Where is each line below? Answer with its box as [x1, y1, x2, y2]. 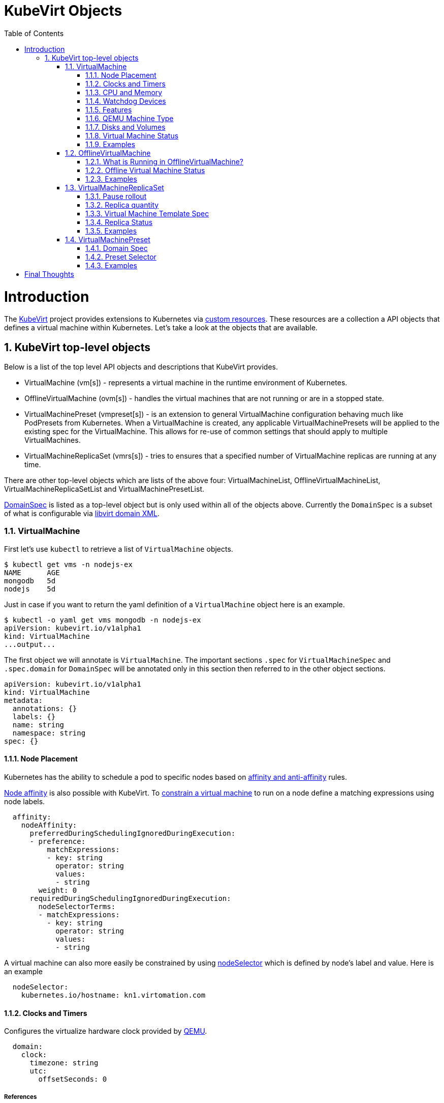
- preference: [29, 837, 86, 846]
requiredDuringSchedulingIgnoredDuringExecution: [29, 894, 231, 903]
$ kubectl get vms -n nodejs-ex [4, 560, 133, 569]
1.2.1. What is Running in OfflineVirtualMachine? [85, 157, 243, 166]
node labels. [4, 797, 45, 806]
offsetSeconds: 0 [38, 1075, 107, 1084]
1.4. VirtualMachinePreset [65, 235, 150, 244]
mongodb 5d [4, 576, 56, 585]
